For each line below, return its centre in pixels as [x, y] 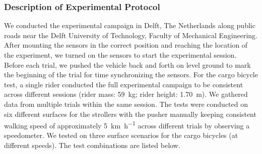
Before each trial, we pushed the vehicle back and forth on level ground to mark [127, 64]
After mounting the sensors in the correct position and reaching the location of [126, 45]
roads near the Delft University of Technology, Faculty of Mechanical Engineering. [131, 35]
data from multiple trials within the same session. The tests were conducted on [126, 104]
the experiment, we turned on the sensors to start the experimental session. [120, 55]
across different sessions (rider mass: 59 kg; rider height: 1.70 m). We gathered [126, 94]
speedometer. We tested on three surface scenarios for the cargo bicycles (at [121, 135]
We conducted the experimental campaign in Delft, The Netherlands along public [130, 25]
